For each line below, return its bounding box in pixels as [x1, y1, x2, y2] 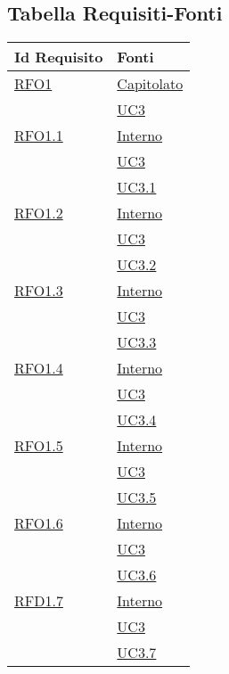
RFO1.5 [14, 435, 63, 456]
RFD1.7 [14, 590, 63, 612]
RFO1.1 [14, 125, 63, 146]
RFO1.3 [14, 280, 63, 301]
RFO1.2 [14, 202, 63, 224]
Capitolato [117, 73, 184, 95]
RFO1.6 [14, 513, 63, 534]
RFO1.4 [14, 358, 63, 379]
